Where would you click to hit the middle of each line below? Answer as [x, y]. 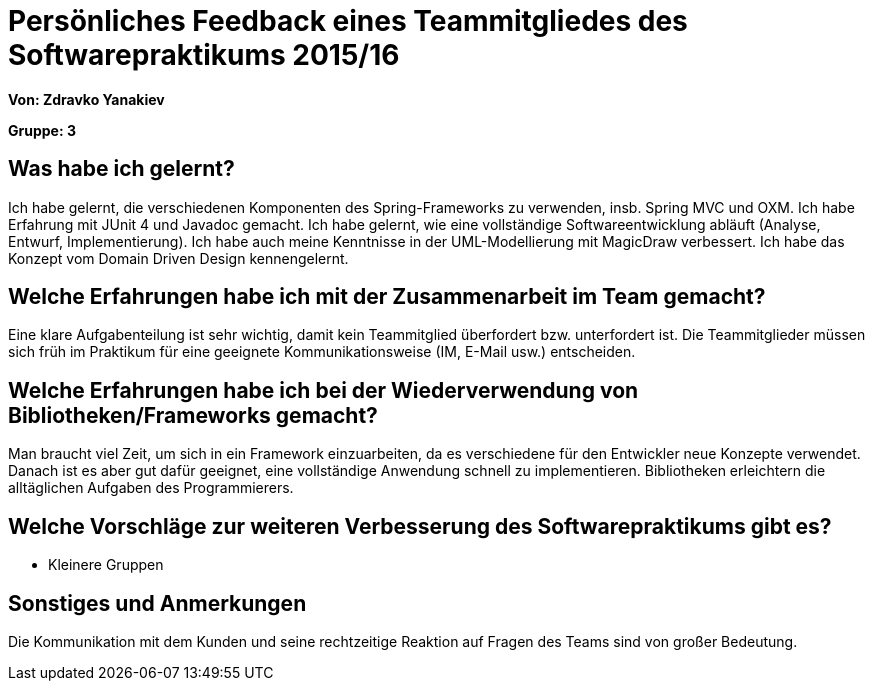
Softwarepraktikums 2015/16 [204, 55]
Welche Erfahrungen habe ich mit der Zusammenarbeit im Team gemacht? [387, 297]
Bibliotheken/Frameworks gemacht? [193, 415]
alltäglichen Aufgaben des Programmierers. [151, 488]
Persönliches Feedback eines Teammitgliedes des [348, 21]
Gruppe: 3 [42, 130]
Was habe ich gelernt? [121, 169]
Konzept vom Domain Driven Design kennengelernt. [178, 258]
